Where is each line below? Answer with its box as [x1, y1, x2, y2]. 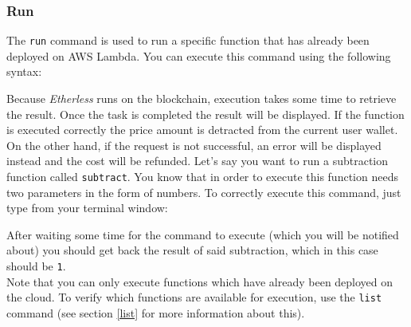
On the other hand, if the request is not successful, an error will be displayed [6, 136, 382, 153]
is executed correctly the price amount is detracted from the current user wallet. [6, 121, 398, 138]
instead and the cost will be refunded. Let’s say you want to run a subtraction [6, 152, 389, 169]
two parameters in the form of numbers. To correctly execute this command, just [6, 183, 401, 200]
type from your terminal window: [6, 199, 168, 216]
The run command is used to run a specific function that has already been [6, 32, 370, 49]
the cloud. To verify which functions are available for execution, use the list [6, 289, 382, 305]
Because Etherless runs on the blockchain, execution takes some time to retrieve [6, 90, 397, 107]
